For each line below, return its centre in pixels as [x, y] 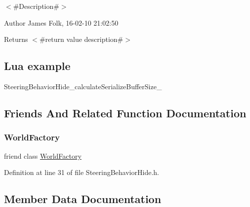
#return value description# [81, 39]
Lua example [37, 66]
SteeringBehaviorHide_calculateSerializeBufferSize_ [83, 86]
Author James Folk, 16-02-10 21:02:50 [61, 22]
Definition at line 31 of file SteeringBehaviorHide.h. [82, 172]
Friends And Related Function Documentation [125, 113]
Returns [16, 39]
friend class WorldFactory [43, 155]
